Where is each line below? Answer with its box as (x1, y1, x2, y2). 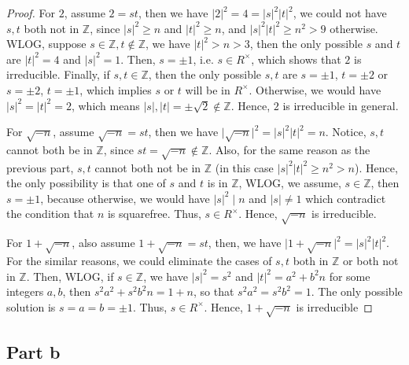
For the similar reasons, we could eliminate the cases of (6, 253, 272, 268)
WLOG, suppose (6, 35, 87, 52)
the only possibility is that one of (6, 175, 166, 191)
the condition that (6, 205, 94, 222)
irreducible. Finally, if (6, 66, 110, 83)
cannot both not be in (94, 159, 201, 175)
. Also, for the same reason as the (208, 141, 370, 157)
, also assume (72, 234, 135, 251)
